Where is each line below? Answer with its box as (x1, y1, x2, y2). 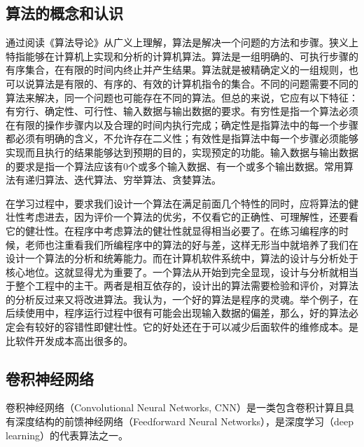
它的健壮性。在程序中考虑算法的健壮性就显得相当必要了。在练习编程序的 (6, 223, 339, 238)
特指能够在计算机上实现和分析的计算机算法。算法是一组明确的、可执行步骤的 (6, 48, 358, 63)
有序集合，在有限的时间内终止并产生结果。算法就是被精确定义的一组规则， (6, 62, 349, 77)
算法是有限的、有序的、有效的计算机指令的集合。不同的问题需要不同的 (34, 76, 358, 90)
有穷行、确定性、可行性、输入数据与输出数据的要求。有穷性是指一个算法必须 (6, 104, 358, 118)
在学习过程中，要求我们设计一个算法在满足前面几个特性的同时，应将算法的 (6, 195, 349, 210)
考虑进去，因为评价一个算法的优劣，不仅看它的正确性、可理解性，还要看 (24, 209, 358, 224)
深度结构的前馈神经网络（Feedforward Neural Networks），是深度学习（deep (15, 414, 354, 429)
